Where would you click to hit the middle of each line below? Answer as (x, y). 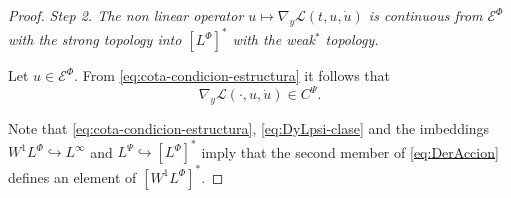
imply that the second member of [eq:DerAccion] (350, 151)
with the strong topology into (95, 39)
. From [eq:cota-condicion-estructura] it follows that (232, 75)
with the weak (273, 39)
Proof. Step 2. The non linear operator (126, 15)
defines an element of (72, 176)
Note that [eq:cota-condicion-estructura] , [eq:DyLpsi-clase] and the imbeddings (249, 128)
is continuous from (425, 15)
